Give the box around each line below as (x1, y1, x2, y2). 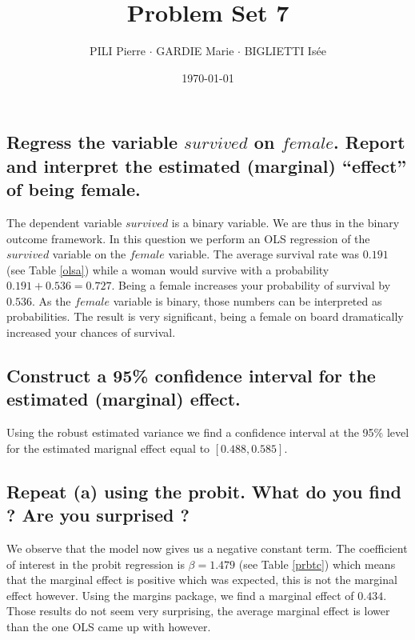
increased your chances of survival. (6, 324, 176, 341)
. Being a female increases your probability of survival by (111, 277, 391, 294)
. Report (333, 130, 405, 154)
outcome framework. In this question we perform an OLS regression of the (6, 230, 370, 246)
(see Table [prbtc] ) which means (238, 555, 396, 572)
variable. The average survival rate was (168, 246, 360, 262)
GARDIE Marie (156, 42, 234, 59)
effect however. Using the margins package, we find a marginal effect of (6, 586, 354, 603)
